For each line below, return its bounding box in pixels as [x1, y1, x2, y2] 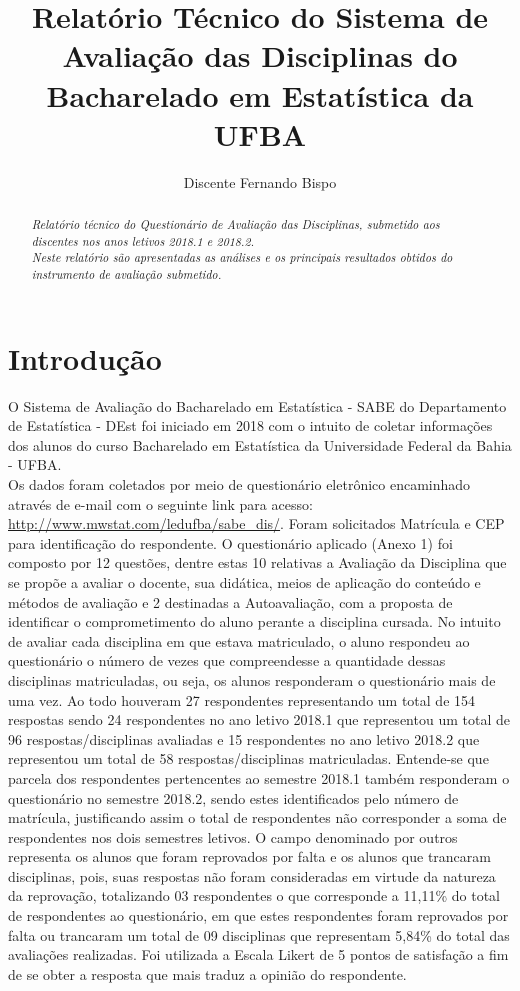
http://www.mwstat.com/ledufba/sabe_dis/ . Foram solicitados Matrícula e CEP [8, 513, 505, 534]
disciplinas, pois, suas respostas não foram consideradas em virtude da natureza [8, 865, 496, 886]
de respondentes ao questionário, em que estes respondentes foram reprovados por [8, 905, 509, 926]
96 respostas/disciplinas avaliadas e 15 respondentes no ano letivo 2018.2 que [8, 728, 480, 749]
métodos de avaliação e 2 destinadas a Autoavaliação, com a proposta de [8, 591, 453, 612]
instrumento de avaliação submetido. [31, 266, 222, 283]
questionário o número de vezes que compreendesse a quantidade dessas [8, 650, 446, 671]
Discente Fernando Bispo [183, 171, 337, 192]
